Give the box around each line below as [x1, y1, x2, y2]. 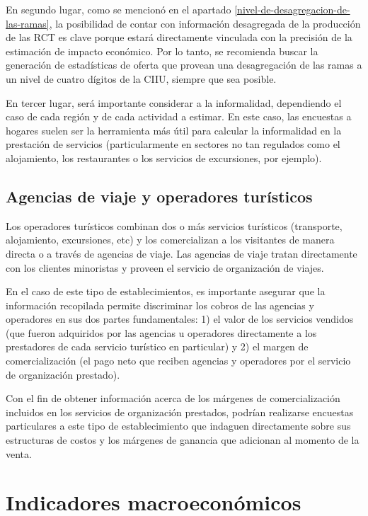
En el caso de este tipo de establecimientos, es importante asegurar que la [6, 284, 326, 299]
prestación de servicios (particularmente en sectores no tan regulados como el [6, 137, 340, 151]
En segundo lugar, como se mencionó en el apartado [6, 2, 231, 16]
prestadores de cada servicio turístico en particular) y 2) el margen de [6, 339, 309, 354]
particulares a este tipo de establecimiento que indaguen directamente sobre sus [6, 418, 351, 433]
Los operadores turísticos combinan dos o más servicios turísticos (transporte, [6, 218, 343, 233]
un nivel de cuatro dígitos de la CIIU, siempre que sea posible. [6, 71, 277, 86]
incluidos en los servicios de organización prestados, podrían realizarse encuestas [6, 404, 354, 419]
